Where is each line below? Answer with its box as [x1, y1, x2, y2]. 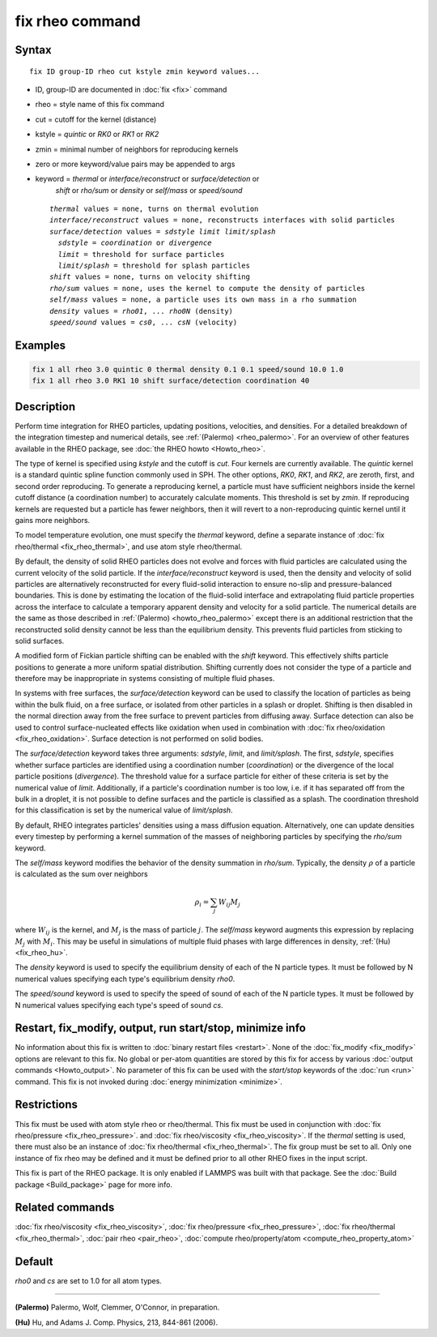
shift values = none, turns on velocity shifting [49, 272, 251, 281]
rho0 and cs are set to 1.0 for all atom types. [15, 1275, 162, 1285]
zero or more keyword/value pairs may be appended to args [35, 159, 235, 169]
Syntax [15, 43, 52, 57]
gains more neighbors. [15, 516, 91, 525]
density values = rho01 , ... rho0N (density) [49, 306, 234, 315]
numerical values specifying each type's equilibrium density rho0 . [15, 974, 235, 983]
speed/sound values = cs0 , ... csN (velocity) [49, 317, 238, 327]
